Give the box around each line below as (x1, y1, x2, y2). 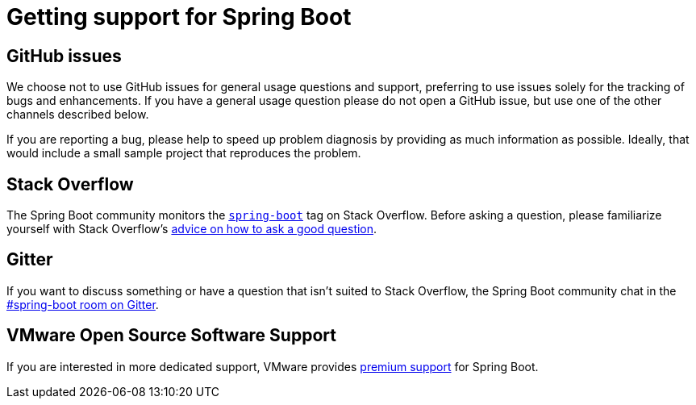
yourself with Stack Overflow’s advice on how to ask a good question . (6, 222, 377, 236)
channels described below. (6, 107, 149, 122)
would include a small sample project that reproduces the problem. (6, 146, 361, 161)
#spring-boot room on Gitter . (6, 297, 159, 311)
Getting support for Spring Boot (6, 3, 352, 31)
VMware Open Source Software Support (6, 325, 336, 346)
